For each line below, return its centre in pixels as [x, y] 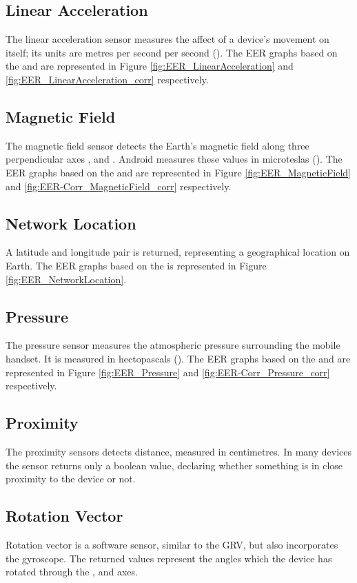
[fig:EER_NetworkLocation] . [66, 279]
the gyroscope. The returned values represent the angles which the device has [169, 558]
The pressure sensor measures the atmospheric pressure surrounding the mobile [173, 345]
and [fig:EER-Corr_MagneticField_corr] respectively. [119, 186]
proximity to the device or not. [71, 479]
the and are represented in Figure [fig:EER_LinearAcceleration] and [150, 66]
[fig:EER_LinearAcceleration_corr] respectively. [107, 79]
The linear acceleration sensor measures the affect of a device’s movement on [167, 39]
